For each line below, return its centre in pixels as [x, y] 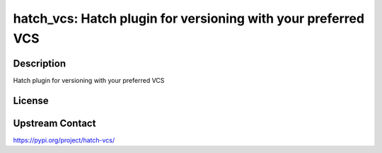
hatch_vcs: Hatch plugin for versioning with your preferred [189, 18]
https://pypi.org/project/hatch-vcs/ [64, 140]
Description [40, 63]
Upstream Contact [54, 123]
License [31, 100]
